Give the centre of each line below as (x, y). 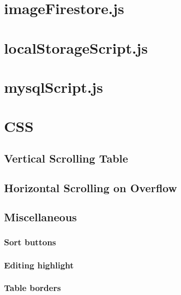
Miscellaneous (40, 217)
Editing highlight (39, 265)
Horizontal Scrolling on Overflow (90, 187)
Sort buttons (30, 242)
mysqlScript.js (53, 87)
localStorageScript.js (76, 47)
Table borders (32, 288)
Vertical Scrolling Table (66, 158)
